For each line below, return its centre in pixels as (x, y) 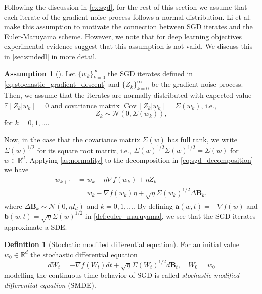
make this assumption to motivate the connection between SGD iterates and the (128, 27)
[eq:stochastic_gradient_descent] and (62, 84)
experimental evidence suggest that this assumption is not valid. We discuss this (128, 46)
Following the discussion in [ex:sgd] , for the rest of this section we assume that (126, 7)
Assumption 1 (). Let (40, 73)
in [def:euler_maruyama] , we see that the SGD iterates (170, 215)
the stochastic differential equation (84, 254)
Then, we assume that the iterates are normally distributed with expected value (128, 95)
